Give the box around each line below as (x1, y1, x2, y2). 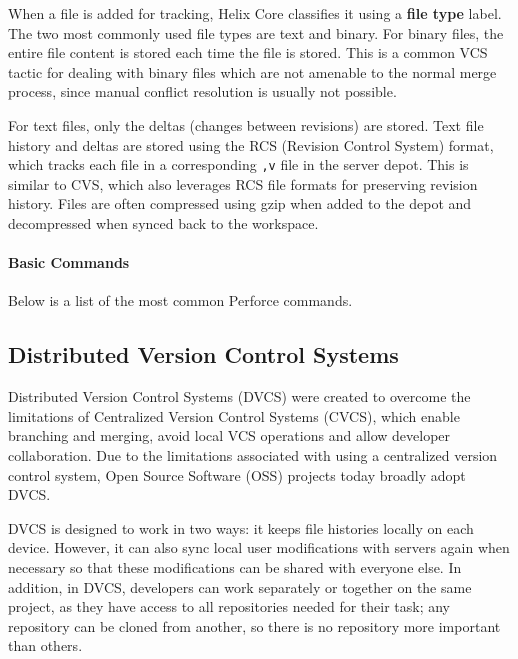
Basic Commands (8, 252, 130, 273)
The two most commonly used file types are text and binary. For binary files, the (8, 22, 504, 43)
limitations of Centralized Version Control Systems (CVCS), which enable (8, 405, 460, 426)
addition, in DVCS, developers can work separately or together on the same (8, 576, 472, 597)
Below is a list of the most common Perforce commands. (8, 290, 353, 311)
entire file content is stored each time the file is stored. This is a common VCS (8, 42, 488, 63)
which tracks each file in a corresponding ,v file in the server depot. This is (8, 154, 469, 175)
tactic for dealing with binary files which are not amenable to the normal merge (8, 61, 497, 82)
